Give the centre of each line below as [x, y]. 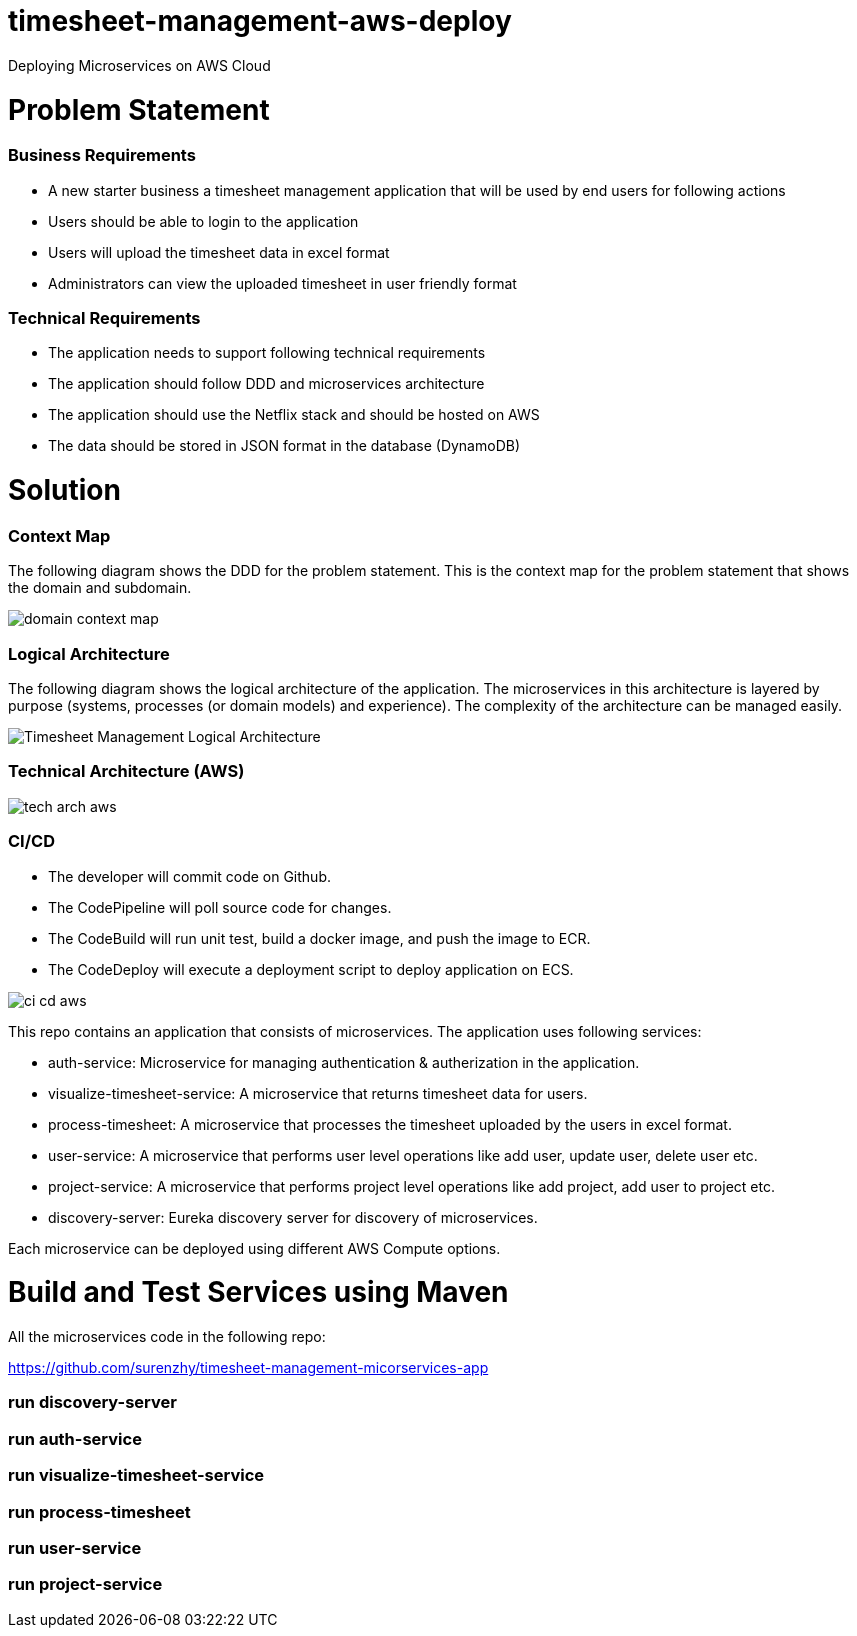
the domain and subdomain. [100, 588]
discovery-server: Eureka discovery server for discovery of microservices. [293, 1217]
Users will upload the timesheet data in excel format [219, 252]
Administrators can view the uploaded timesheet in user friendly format [282, 283]
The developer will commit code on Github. [190, 876]
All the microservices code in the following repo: [167, 1336]
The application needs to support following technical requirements [267, 353]
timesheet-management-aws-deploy [260, 21]
